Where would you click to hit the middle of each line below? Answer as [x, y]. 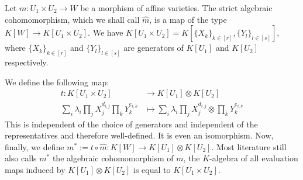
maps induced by [35, 169]
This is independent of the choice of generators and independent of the [131, 124]
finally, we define [35, 146]
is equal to [152, 169]
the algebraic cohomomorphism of [113, 158]
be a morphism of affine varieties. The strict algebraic [176, 8]
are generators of [154, 48]
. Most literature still [249, 146]
